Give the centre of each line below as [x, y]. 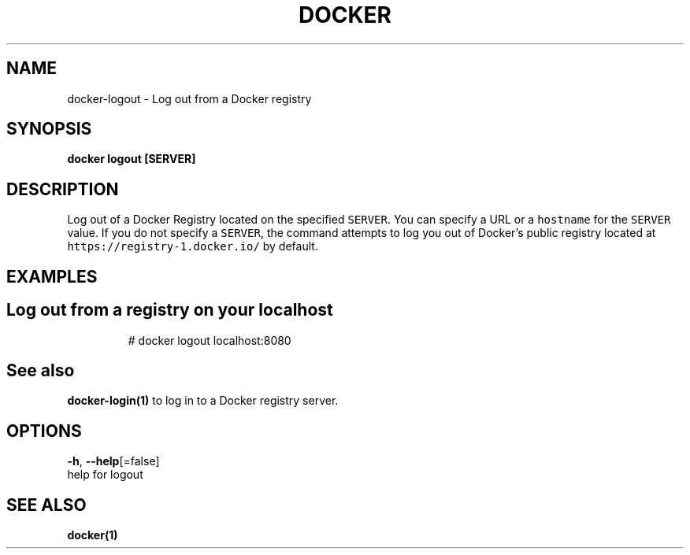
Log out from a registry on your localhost [170, 310]
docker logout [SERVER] [132, 159]
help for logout [105, 475]
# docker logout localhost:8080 [210, 340]
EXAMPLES [52, 276]
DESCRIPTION [63, 189]
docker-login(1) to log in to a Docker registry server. [203, 401]
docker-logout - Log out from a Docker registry [189, 98]
